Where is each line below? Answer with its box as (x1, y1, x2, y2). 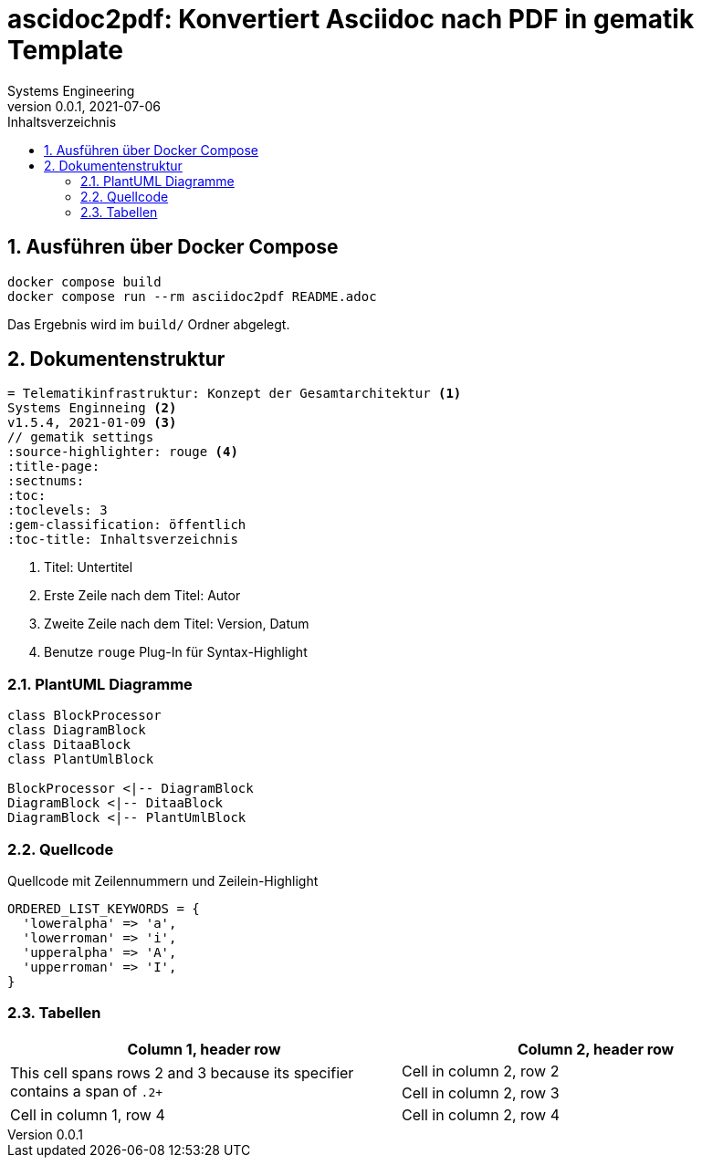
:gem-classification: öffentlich (7, 517, 246, 533)
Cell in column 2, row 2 (402, 1061, 560, 1080)
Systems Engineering (7, 82, 135, 99)
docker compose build (7, 274, 162, 289)
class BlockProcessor (7, 708, 162, 723)
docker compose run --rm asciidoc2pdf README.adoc (7, 288, 377, 304)
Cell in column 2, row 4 (402, 1105, 560, 1124)
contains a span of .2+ (10, 1081, 163, 1100)
